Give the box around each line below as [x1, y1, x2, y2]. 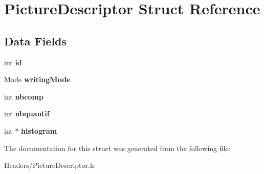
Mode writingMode [4, 74, 71, 85]
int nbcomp [4, 91, 43, 102]
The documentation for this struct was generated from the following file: [4, 142, 231, 153]
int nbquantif [4, 108, 50, 119]
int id [4, 57, 22, 67]
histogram [21, 125, 57, 136]
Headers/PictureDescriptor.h [4, 160, 94, 170]
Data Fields [4, 33, 67, 48]
